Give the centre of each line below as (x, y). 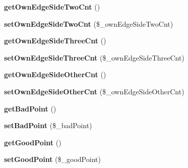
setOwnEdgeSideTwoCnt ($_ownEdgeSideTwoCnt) (89, 23)
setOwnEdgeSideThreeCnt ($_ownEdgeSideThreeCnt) (94, 57)
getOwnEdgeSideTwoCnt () (52, 7)
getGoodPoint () (33, 142)
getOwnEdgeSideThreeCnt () (55, 41)
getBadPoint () (30, 108)
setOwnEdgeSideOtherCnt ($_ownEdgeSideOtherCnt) (94, 91)
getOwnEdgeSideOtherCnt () (55, 74)
